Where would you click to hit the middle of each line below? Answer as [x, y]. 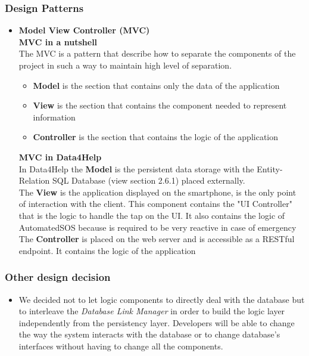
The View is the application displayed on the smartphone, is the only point [157, 192]
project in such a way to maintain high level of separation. [125, 65]
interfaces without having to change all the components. [121, 346]
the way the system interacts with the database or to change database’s [149, 334]
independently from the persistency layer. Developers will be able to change [157, 322]
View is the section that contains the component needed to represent [160, 105]
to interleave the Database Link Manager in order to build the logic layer [152, 311]
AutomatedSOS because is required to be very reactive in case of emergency [157, 227]
